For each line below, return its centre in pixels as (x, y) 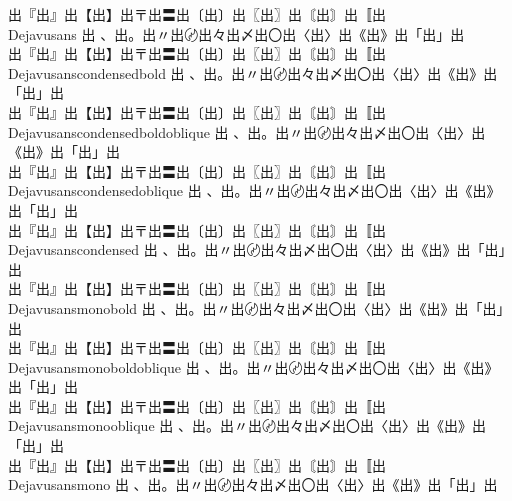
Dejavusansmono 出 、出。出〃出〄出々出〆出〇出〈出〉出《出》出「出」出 (253, 484)
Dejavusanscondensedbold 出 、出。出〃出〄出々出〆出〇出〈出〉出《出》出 (253, 72)
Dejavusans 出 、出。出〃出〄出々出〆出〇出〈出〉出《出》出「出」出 (236, 33)
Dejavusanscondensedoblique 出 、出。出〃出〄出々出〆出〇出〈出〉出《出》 (254, 190)
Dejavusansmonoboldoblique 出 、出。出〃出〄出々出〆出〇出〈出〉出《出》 (253, 366)
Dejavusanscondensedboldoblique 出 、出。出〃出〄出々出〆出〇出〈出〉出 (247, 131)
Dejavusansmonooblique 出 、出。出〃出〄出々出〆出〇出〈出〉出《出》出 (247, 425)
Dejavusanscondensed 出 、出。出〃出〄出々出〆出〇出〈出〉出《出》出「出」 (257, 249)
